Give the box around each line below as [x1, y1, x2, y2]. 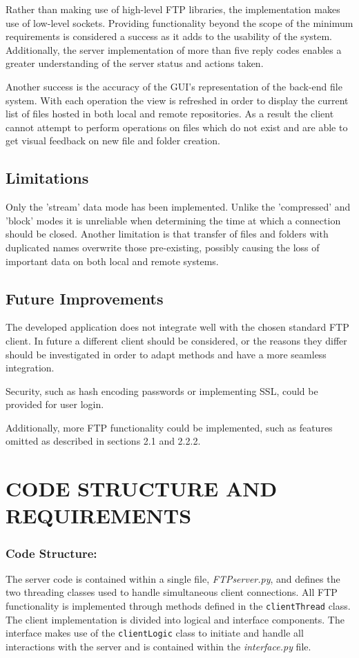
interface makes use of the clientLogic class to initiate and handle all [6, 626, 304, 640]
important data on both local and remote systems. [6, 253, 219, 268]
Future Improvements [6, 287, 164, 309]
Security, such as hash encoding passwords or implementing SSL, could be [6, 383, 318, 398]
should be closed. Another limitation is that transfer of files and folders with [6, 226, 329, 241]
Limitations [6, 167, 89, 188]
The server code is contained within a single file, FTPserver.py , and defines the [6, 571, 340, 586]
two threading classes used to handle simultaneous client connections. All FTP [6, 585, 338, 599]
